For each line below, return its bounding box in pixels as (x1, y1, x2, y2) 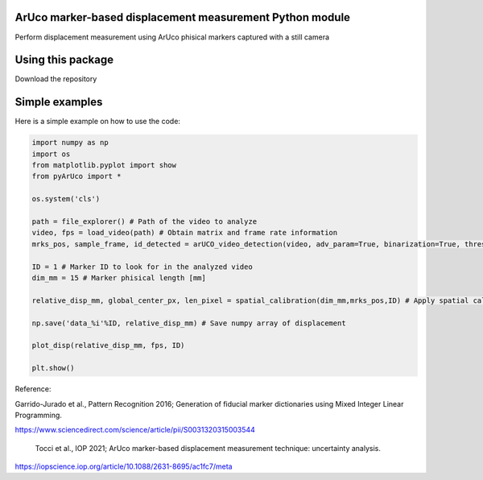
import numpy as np (31, 138, 109, 147)
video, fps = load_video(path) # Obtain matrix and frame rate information (31, 228, 338, 238)
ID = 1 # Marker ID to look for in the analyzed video (31, 262, 253, 271)
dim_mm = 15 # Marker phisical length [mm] (31, 274, 207, 282)
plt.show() (31, 363, 75, 373)
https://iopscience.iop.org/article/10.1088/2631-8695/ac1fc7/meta (14, 461, 233, 471)
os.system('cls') (31, 194, 101, 204)
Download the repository (14, 74, 97, 84)
